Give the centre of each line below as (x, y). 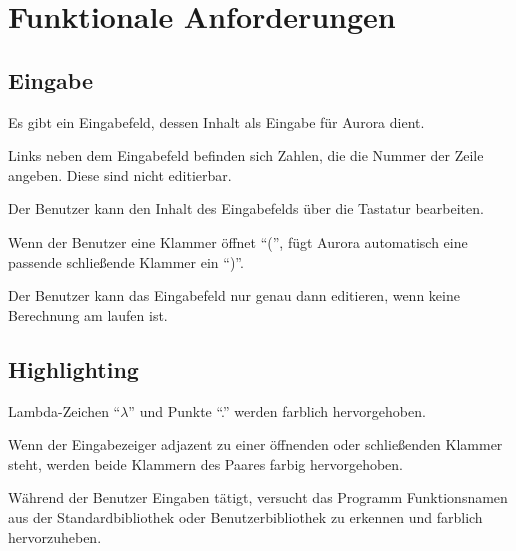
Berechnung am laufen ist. (88, 314)
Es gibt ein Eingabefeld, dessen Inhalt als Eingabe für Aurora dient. (216, 121)
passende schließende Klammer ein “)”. (126, 261)
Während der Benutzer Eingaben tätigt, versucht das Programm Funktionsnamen (258, 497)
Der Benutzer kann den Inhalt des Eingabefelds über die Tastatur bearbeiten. (246, 208)
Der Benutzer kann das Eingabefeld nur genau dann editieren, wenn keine (234, 295)
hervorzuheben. (55, 536)
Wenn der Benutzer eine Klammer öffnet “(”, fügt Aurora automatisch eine (238, 241)
